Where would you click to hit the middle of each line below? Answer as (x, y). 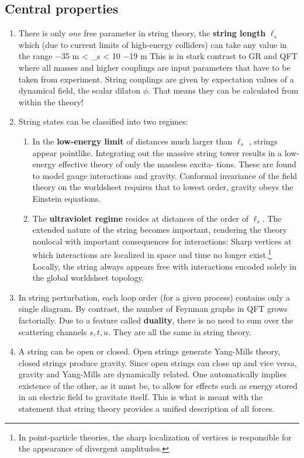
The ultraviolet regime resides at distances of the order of (140, 218)
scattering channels (53, 331)
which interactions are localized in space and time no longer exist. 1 (152, 254)
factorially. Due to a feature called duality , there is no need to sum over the (156, 320)
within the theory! (51, 101)
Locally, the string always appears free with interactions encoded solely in (165, 266)
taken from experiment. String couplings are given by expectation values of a (156, 79)
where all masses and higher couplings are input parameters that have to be (154, 67)
